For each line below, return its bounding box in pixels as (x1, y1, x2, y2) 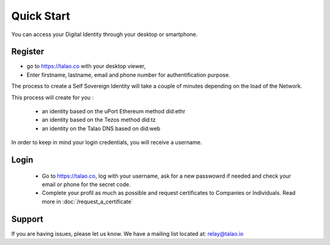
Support (11, 214, 43, 224)
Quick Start (11, 9, 70, 23)
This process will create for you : (11, 94, 94, 101)
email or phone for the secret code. (42, 181, 131, 188)
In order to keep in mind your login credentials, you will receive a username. (11, 138, 202, 146)
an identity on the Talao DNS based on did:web (42, 124, 161, 132)
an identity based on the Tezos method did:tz (42, 116, 156, 124)
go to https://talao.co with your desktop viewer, (26, 62, 146, 70)
